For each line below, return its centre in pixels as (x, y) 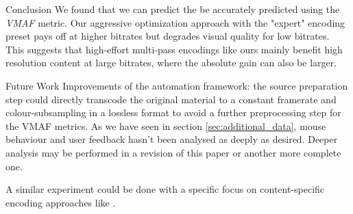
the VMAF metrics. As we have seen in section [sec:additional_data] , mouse (166, 125)
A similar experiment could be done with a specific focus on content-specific (165, 189)
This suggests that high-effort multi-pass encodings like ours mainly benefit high (174, 49)
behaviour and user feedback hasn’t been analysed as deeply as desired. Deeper (172, 139)
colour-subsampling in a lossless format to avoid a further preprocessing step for (173, 112)
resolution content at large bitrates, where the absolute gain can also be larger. (171, 63)
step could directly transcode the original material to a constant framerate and (171, 99)
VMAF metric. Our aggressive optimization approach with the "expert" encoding (175, 22)
